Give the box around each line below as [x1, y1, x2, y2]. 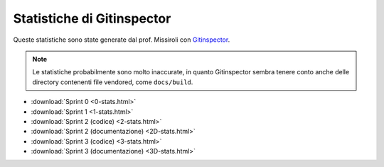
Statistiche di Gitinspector [13, 11, 171, 26]
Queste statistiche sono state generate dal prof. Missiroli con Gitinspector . [13, 35, 230, 44]
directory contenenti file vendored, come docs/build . [32, 78, 193, 86]
